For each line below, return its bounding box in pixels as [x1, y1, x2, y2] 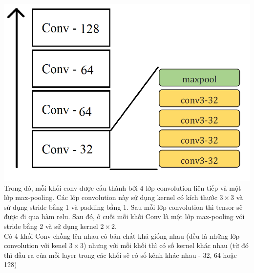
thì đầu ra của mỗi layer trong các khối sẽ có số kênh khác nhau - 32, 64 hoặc [4, 249, 237, 260]
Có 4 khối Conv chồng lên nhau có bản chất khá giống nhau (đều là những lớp [4, 230, 240, 241]
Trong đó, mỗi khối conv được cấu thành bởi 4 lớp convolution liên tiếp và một [4, 182, 241, 193]
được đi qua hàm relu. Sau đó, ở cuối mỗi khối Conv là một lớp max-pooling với [4, 211, 245, 222]
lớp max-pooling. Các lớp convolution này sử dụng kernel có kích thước [4, 192, 217, 202]
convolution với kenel [4, 240, 67, 250]
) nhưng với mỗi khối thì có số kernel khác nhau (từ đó [83, 240, 249, 250]
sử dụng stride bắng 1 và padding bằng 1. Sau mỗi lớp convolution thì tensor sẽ [4, 201, 243, 212]
